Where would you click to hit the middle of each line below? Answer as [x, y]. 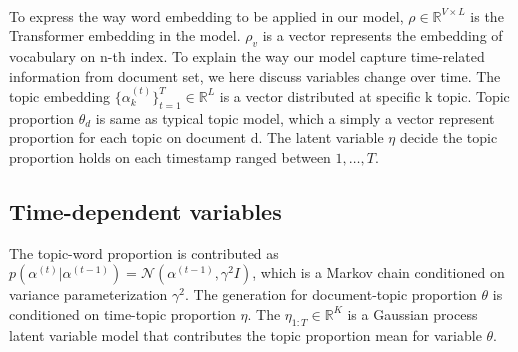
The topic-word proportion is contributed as [144, 252]
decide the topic [448, 137]
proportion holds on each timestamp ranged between [170, 156]
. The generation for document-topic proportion [331, 294]
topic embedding [60, 95]
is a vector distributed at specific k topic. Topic [364, 95]
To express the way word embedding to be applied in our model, [206, 15]
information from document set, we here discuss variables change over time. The [255, 75]
